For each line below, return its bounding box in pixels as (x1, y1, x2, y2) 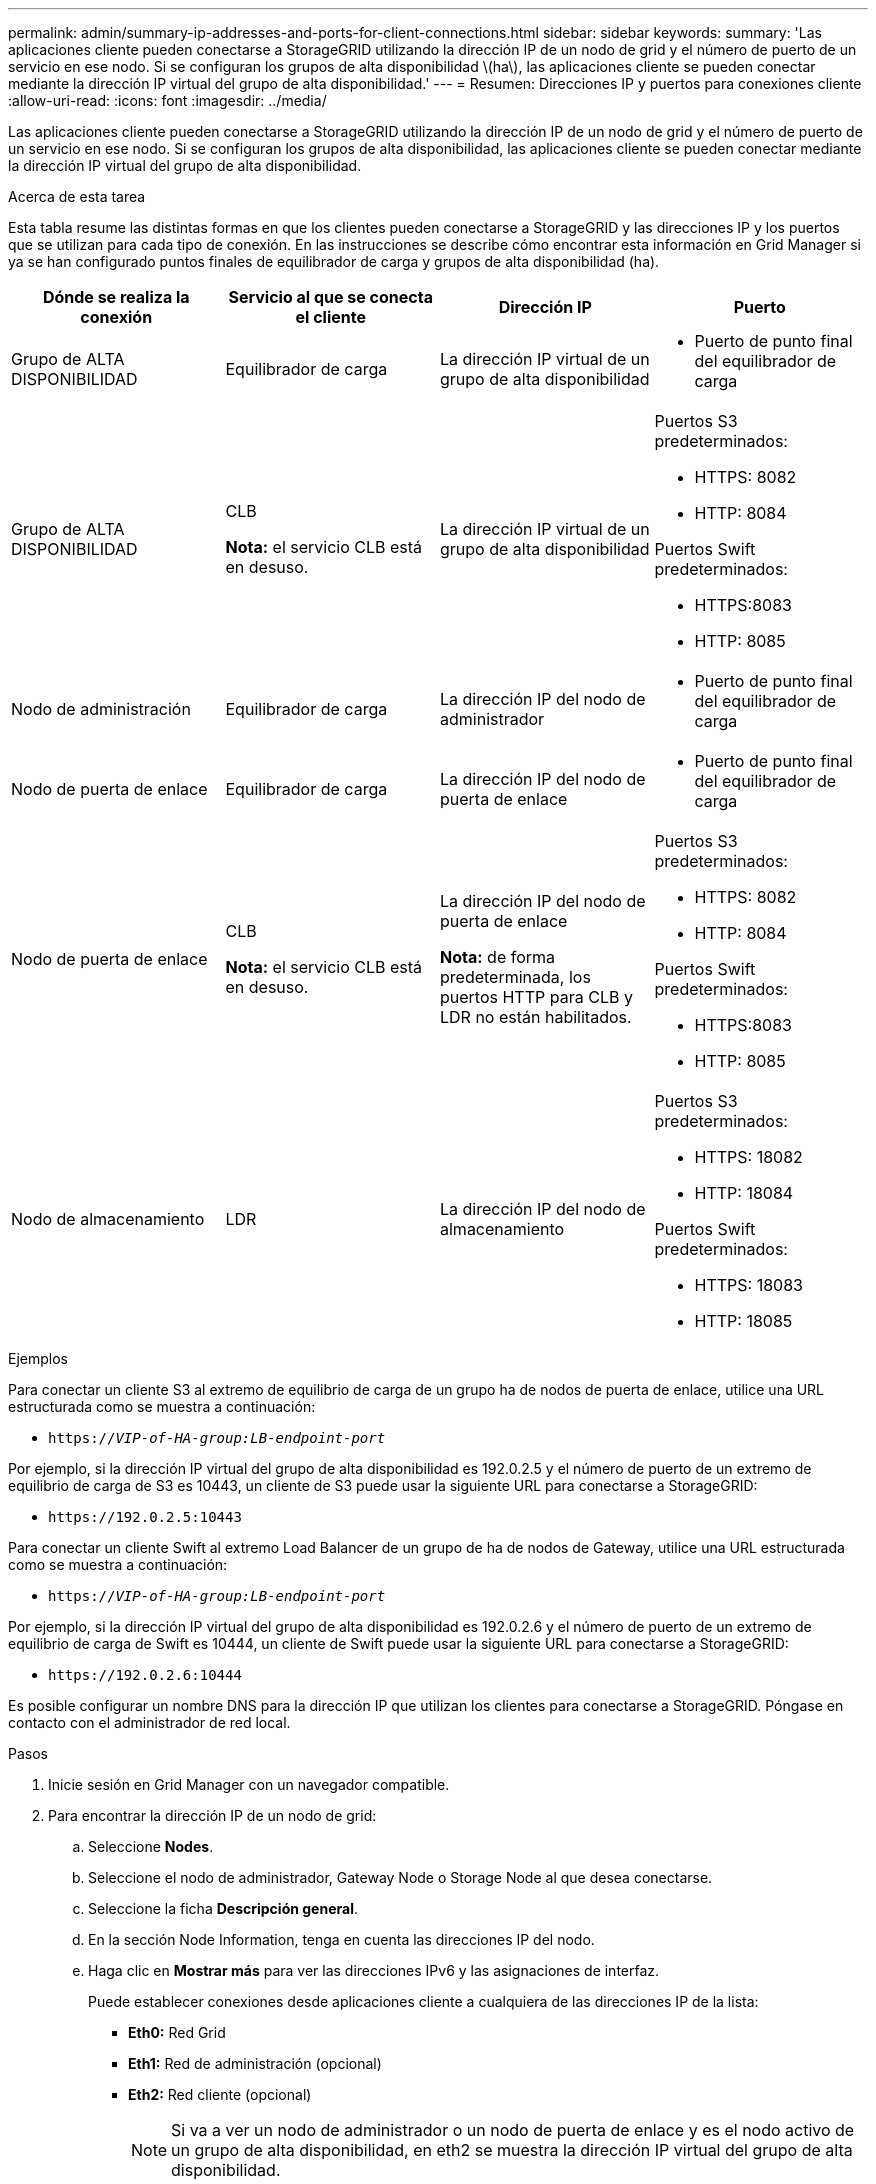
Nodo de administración (11, 699, 191, 719)
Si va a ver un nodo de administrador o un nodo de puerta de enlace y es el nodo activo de (171, 2120, 855, 2140)
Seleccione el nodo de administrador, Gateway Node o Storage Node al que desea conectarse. (88, 1869, 713, 1886)
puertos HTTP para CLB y (440, 987, 633, 1007)
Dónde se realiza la (42, 287, 190, 307)
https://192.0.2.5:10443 (48, 1509, 242, 1525)
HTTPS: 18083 (694, 1275, 803, 1295)
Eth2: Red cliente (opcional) (128, 2086, 312, 2103)
